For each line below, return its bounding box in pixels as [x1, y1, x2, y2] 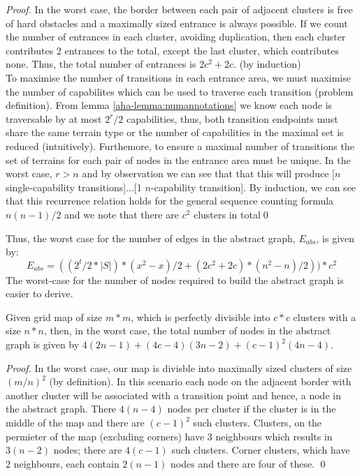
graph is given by [6, 337, 80, 352]
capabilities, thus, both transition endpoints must [126, 111, 338, 126]
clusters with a [293, 309, 356, 324]
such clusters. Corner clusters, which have [171, 442, 350, 457]
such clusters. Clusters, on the [193, 415, 322, 430]
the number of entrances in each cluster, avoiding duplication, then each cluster [6, 29, 346, 44]
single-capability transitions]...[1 [6, 179, 142, 194]
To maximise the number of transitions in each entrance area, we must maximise [6, 70, 351, 84]
